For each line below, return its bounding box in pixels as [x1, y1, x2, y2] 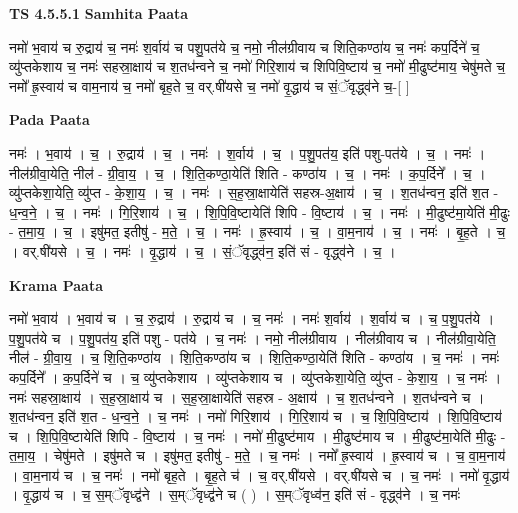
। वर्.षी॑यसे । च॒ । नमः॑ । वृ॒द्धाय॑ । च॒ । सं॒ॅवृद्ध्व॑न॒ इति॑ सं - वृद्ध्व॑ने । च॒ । [9, 240, 396, 261]
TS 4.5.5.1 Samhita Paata [9, 3, 189, 23]
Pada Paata [9, 109, 90, 130]
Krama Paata [9, 274, 103, 295]
